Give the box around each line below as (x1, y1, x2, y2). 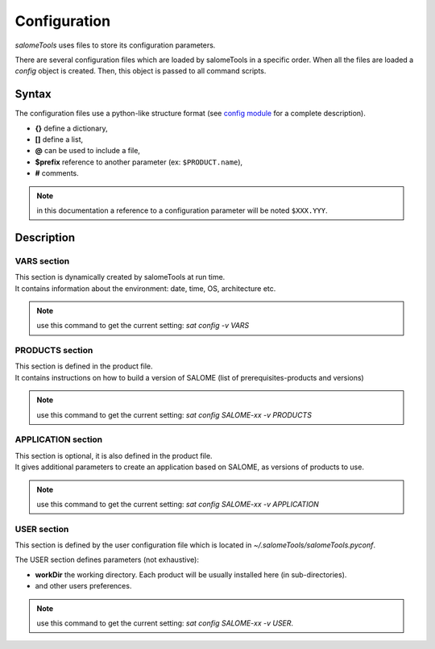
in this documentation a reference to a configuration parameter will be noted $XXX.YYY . (36, 206, 328, 215)
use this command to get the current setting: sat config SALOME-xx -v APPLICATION (36, 499, 320, 509)
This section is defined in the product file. (14, 361, 153, 371)
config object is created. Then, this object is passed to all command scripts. (14, 66, 267, 76)
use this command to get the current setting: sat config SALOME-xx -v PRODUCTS (36, 410, 312, 419)
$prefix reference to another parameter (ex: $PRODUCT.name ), (35, 157, 243, 167)
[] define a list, (35, 135, 84, 144)
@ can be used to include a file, (35, 146, 141, 156)
